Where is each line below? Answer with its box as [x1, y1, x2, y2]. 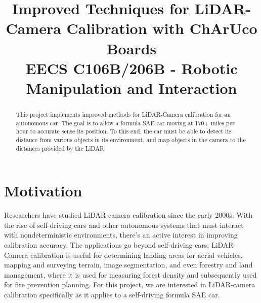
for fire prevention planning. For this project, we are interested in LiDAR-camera [4, 279, 255, 290]
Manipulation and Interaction [26, 77, 237, 98]
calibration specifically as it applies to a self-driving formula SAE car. [4, 289, 220, 299]
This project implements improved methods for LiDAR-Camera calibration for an [16, 110, 231, 118]
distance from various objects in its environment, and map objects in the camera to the [16, 135, 246, 144]
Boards [106, 38, 157, 58]
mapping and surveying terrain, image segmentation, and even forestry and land [4, 259, 253, 270]
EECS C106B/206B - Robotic [25, 57, 238, 78]
